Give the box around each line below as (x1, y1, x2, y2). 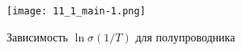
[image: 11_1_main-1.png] (6, 6, 146, 17)
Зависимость (6, 28, 68, 45)
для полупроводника (135, 28, 236, 45)
